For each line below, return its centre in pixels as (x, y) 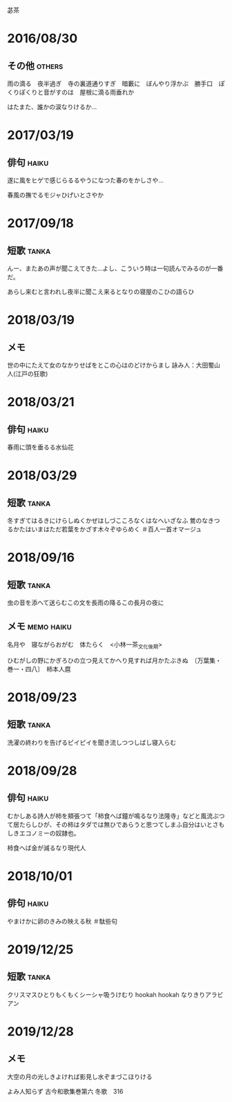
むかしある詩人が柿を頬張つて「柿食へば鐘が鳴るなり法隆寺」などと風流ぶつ (116, 816)
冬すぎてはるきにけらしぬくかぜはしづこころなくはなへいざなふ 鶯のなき (110, 521)
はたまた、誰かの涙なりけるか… (52, 107)
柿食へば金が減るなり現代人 (47, 848)
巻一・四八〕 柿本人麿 (39, 669)
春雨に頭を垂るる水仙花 (40, 447)
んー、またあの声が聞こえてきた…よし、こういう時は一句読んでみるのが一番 (115, 268)
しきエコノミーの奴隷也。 (43, 833)
